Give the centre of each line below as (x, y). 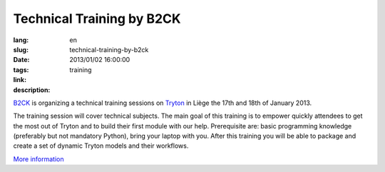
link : (20, 80)
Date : (21, 60)
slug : (21, 49)
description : (32, 90)
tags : (21, 70)
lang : (21, 40)
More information (38, 159)
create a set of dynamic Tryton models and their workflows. (101, 146)
